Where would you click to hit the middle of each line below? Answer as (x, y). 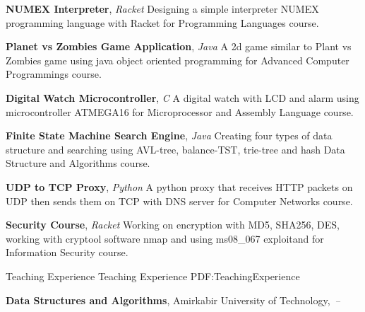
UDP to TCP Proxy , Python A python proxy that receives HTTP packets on (179, 186)
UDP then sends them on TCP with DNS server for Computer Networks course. (179, 201)
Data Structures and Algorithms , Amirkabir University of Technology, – (173, 300)
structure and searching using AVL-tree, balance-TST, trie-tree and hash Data (175, 149)
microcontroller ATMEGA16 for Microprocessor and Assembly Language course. (180, 111)
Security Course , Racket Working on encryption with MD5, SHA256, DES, (173, 225)
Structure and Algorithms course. (78, 163)
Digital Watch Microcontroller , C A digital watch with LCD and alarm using (182, 97)
